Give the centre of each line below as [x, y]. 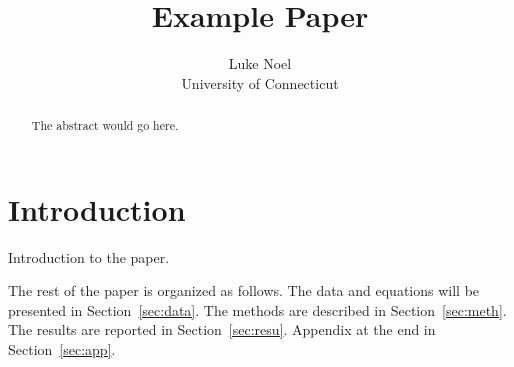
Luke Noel [260, 63]
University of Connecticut [260, 82]
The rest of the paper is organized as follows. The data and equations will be [244, 290]
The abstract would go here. [105, 125]
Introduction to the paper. [89, 256]
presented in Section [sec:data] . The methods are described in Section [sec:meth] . [257, 309]
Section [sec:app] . [62, 349]
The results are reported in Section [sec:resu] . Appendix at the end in [222, 329]
